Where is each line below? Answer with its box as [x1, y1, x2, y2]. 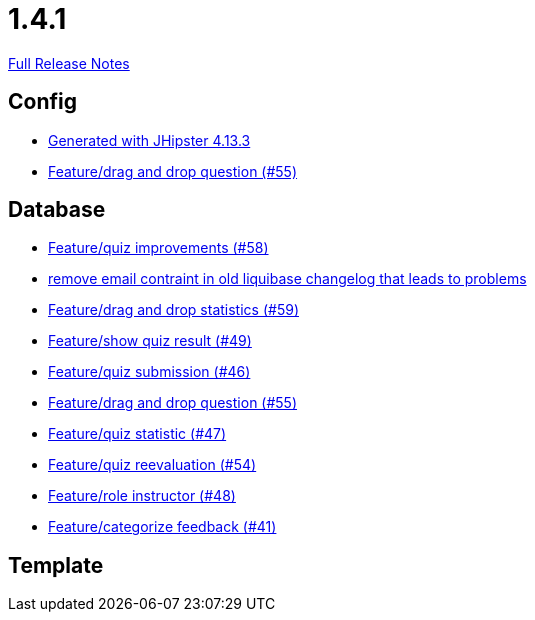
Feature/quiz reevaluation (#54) [48, 456, 257, 474]
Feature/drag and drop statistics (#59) [48, 301, 299, 319]
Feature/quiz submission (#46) [48, 363, 251, 381]
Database [8, 197, 106, 223]
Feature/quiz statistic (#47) [48, 425, 227, 443]
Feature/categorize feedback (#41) [48, 518, 277, 536]
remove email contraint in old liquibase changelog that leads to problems [48, 270, 527, 288]
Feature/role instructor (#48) [48, 487, 236, 505]
